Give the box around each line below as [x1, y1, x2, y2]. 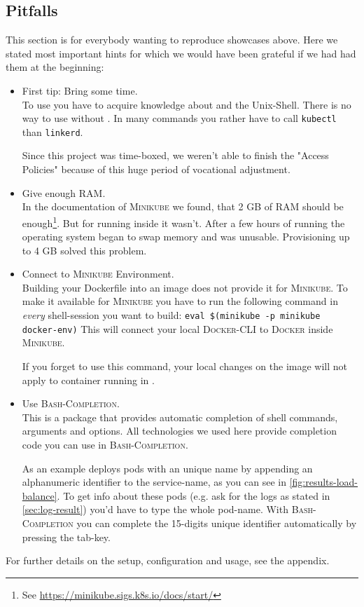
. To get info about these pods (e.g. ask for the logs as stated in [57, 488, 330, 503]
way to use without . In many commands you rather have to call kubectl [22, 111, 337, 125]
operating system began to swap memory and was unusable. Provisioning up [22, 229, 350, 244]
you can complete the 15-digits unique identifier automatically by [76, 515, 357, 530]
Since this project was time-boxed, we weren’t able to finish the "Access [22, 148, 329, 163]
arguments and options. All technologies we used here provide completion [22, 423, 337, 438]
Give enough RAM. [22, 185, 106, 200]
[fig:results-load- [289, 475, 358, 489]
